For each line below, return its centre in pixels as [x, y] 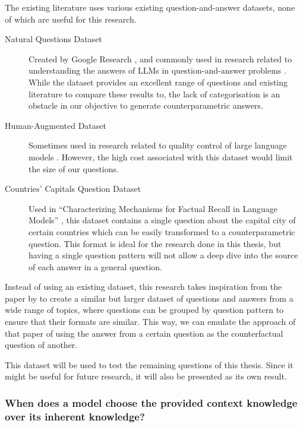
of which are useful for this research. [71, 19]
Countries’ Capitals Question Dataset [73, 189]
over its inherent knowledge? [75, 416]
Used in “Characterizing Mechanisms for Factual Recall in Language [153, 208]
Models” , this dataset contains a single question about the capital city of [162, 220]
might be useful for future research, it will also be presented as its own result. [146, 376]
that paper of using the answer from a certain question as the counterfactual [144, 333]
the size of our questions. [74, 168]
